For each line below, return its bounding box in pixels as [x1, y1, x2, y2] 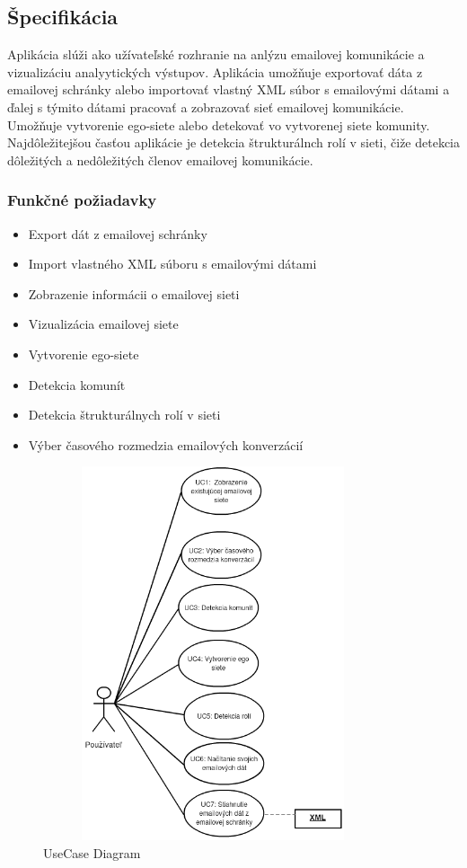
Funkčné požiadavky [7, 189, 157, 211]
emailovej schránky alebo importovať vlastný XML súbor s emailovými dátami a [7, 80, 450, 99]
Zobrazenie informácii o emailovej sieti [28, 284, 240, 303]
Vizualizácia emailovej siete [28, 314, 179, 333]
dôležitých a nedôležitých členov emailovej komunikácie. [7, 150, 313, 169]
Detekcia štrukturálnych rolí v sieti [28, 405, 221, 424]
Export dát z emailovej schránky [28, 224, 207, 243]
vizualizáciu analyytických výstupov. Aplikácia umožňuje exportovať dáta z [7, 62, 423, 81]
